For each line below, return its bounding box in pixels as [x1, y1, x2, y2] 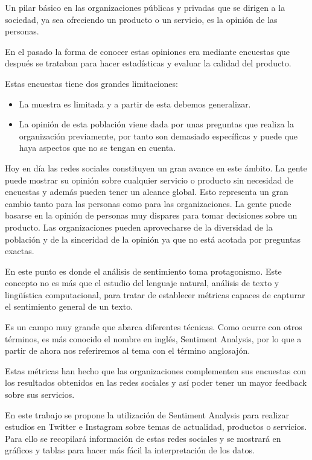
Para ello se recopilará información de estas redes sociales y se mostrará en [5, 432, 281, 444]
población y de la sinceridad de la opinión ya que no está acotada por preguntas [5, 232, 301, 245]
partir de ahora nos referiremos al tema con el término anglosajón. [5, 344, 250, 357]
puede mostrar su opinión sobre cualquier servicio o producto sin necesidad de [5, 173, 293, 186]
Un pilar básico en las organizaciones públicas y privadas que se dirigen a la [5, 1, 285, 13]
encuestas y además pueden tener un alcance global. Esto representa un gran [5, 185, 288, 198]
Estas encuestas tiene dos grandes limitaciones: [5, 77, 178, 89]
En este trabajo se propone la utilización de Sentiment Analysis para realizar [5, 408, 289, 421]
